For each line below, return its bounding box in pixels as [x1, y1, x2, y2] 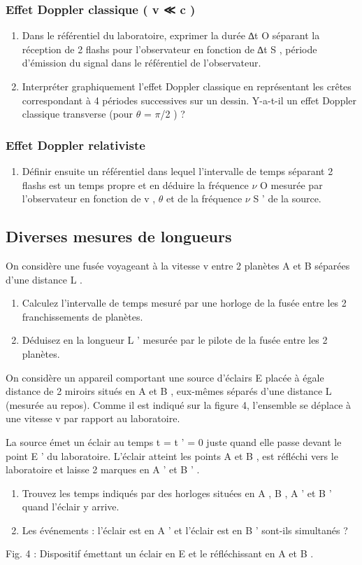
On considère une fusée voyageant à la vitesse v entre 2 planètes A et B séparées [6, 258, 350, 272]
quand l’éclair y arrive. [22, 499, 120, 514]
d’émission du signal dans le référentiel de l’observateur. [22, 55, 261, 70]
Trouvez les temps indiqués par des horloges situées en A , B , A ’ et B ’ [22, 485, 332, 500]
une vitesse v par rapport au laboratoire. [6, 411, 180, 426]
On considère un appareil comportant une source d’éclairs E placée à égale [6, 370, 324, 384]
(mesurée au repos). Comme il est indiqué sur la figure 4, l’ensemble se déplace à [6, 397, 352, 412]
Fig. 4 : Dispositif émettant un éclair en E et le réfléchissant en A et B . [6, 546, 314, 561]
